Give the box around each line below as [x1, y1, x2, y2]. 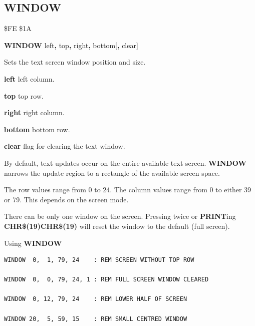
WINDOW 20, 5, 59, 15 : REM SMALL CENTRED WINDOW [4, 315, 187, 322]
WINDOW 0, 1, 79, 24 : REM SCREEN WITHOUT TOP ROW [4, 256, 194, 264]
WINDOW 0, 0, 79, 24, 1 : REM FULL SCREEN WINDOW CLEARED [4, 276, 209, 283]
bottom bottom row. [4, 124, 70, 134]
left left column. [4, 73, 55, 84]
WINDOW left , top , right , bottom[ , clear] [4, 40, 138, 50]
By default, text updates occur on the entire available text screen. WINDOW [4, 157, 247, 168]
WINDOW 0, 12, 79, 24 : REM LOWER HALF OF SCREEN [4, 295, 187, 303]
